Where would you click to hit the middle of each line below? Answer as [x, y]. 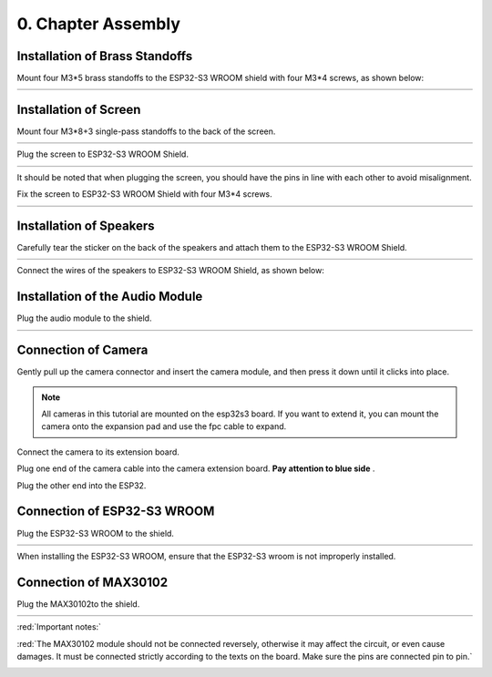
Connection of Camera [82, 350]
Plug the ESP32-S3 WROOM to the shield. [96, 533]
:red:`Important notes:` [59, 627]
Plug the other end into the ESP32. [82, 485]
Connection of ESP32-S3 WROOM [116, 512]
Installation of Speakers [86, 226]
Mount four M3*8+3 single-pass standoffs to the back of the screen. [146, 131]
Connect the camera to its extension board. [98, 452]
